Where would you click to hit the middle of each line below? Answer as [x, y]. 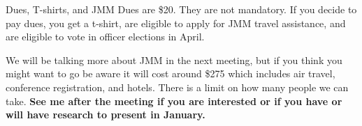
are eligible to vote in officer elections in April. [105, 37]
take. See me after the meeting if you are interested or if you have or [174, 101]
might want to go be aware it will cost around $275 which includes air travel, [171, 73]
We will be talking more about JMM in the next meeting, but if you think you [174, 60]
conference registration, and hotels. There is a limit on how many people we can [177, 87]
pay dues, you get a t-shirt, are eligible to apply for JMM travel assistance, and [176, 23]
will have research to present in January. [106, 115]
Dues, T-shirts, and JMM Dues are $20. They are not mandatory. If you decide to [181, 9]
